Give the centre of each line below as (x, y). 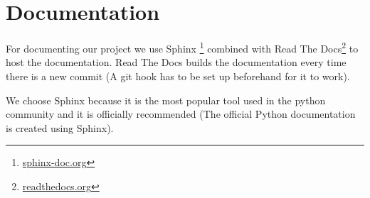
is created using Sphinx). (60, 127)
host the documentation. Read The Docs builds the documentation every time (176, 62)
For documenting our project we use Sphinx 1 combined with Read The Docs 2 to (182, 47)
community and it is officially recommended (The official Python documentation (181, 114)
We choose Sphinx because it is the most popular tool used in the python (166, 100)
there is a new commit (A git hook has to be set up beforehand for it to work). (178, 76)
